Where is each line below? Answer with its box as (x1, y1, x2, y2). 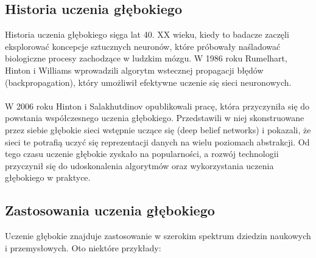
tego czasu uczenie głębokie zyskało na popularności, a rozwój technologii (5, 147, 279, 160)
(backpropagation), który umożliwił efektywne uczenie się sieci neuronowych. (5, 75, 292, 88)
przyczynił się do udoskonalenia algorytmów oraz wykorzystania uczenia (5, 159, 274, 172)
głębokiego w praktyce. (5, 171, 91, 184)
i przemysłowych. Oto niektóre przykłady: (5, 241, 161, 254)
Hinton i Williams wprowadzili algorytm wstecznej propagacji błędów (5, 63, 264, 76)
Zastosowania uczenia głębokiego (5, 201, 215, 220)
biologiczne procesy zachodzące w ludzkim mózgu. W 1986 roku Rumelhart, (5, 52, 287, 64)
